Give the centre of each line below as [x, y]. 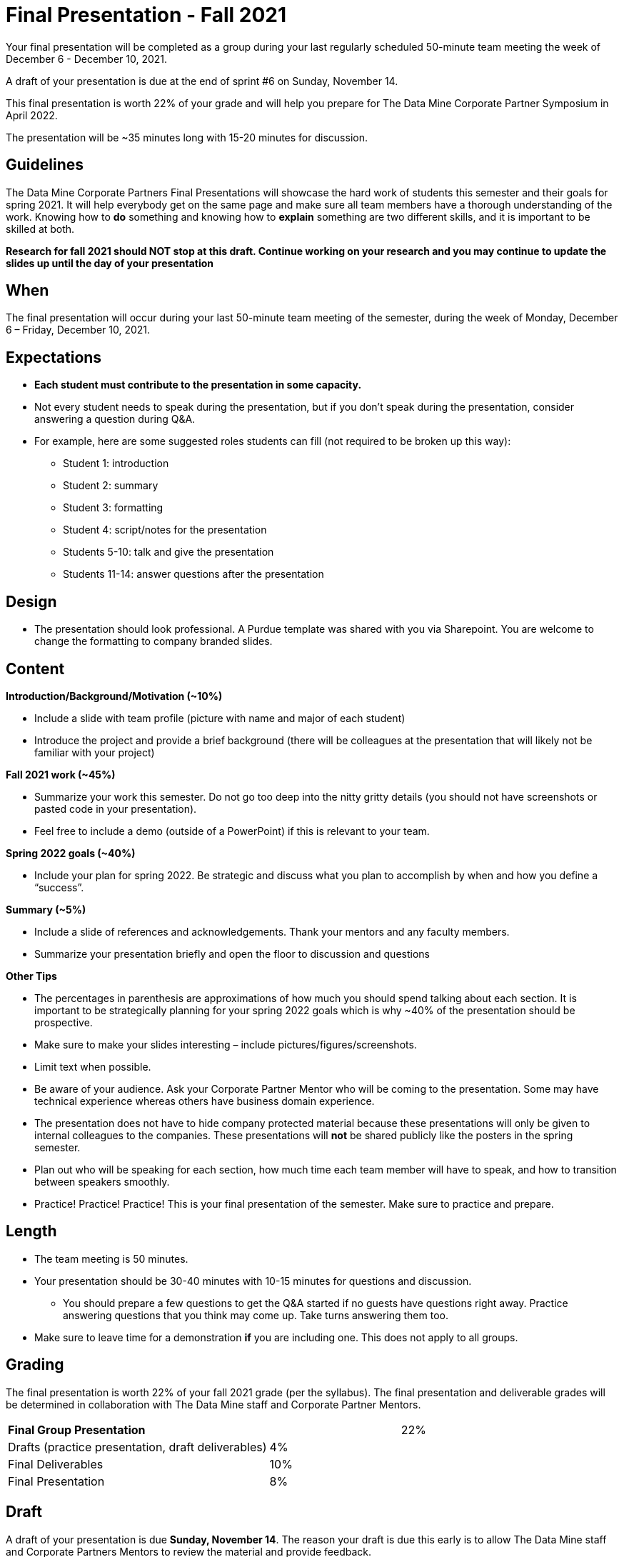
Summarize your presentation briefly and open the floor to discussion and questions [232, 953]
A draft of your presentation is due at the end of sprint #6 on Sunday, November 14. [202, 81]
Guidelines [45, 165]
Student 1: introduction [116, 464]
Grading [35, 1365]
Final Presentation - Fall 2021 [146, 15]
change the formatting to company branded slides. [154, 641]
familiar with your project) [95, 752]
